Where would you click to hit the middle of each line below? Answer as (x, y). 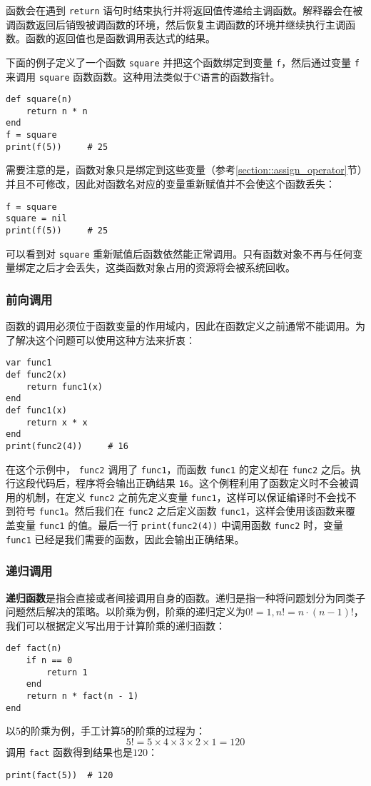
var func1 (29, 363)
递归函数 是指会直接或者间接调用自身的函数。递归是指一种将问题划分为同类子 (185, 597)
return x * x (57, 422)
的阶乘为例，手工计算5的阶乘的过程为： (113, 731)
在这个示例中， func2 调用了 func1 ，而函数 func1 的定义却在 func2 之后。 (178, 469)
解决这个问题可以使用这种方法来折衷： (105, 339)
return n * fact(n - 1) (82, 696)
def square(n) (39, 100)
